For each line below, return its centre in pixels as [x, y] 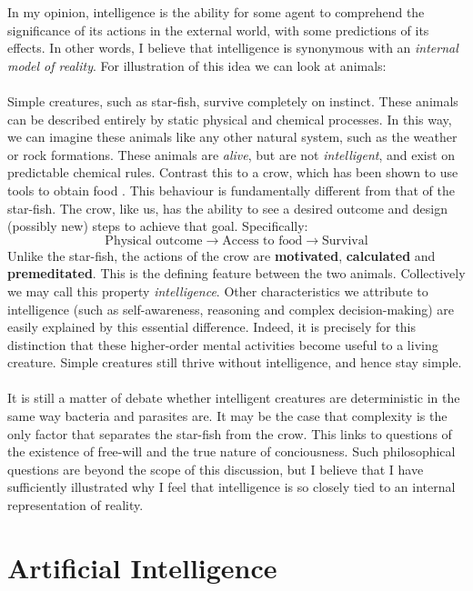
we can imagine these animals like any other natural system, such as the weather [232, 137]
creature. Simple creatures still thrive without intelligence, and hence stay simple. [235, 362]
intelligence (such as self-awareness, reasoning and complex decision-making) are [231, 309]
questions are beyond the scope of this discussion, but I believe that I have [216, 469]
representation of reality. [75, 505]
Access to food [262, 240]
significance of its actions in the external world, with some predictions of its [218, 30]
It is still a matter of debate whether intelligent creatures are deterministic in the [234, 398]
